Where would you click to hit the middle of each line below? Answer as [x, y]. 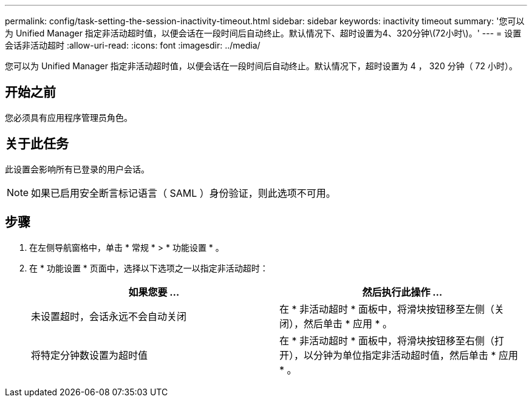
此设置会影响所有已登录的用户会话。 [77, 169]
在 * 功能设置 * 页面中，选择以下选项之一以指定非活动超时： [149, 268]
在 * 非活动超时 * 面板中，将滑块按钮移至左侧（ [387, 309]
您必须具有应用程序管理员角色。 [69, 117]
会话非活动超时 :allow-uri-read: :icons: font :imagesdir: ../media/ [133, 45]
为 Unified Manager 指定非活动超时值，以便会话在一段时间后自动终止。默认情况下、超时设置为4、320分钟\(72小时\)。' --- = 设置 [263, 33]
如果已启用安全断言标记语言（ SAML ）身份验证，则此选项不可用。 [183, 193]
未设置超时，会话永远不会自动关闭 [109, 316]
